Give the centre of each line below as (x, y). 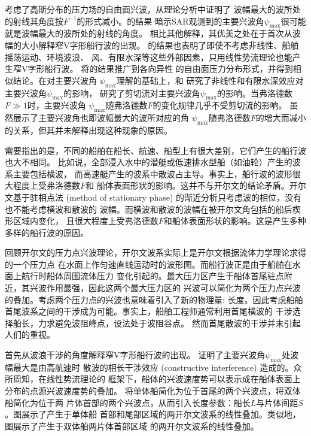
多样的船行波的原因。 (47, 232)
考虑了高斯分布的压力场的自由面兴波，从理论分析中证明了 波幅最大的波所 (149, 9)
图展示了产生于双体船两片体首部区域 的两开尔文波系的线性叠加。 (132, 426)
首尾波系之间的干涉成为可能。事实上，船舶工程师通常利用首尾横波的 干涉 (149, 311)
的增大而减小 (281, 118)
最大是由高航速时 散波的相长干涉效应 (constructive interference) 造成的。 (153, 367)
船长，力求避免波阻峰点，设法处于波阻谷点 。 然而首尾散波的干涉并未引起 (157, 323)
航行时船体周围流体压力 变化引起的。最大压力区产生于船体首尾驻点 (153, 276)
